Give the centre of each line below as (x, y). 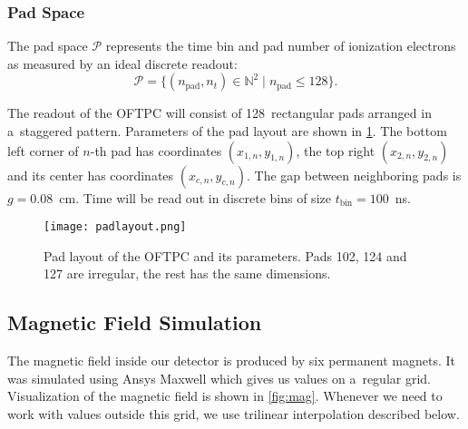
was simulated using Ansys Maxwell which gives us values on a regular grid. (219, 378)
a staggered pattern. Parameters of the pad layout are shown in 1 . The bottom (227, 131)
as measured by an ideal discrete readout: (122, 63)
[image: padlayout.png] (115, 227)
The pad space (48, 46)
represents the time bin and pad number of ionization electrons (281, 46)
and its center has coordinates (91, 175)
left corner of (43, 150)
